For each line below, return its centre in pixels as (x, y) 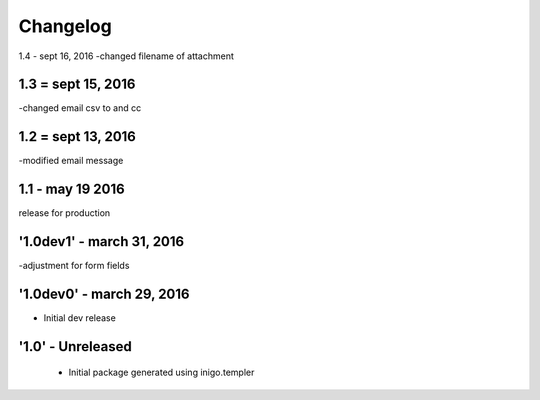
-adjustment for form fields (74, 266)
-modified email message (71, 161)
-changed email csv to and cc (80, 108)
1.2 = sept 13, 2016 (77, 136)
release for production (64, 213)
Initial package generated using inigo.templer (161, 372)
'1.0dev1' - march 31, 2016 (101, 241)
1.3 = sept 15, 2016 (77, 84)
